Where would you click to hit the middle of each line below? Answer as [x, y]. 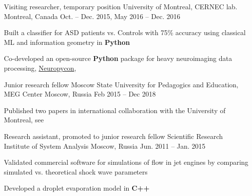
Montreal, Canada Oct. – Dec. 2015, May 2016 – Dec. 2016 [92, 16]
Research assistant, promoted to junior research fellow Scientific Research [114, 136]
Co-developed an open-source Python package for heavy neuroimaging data [118, 58]
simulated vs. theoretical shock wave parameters [76, 171]
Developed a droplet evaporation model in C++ [77, 188]
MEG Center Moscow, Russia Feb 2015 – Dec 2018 [80, 94]
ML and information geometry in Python [67, 42]
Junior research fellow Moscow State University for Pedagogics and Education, [121, 84]
